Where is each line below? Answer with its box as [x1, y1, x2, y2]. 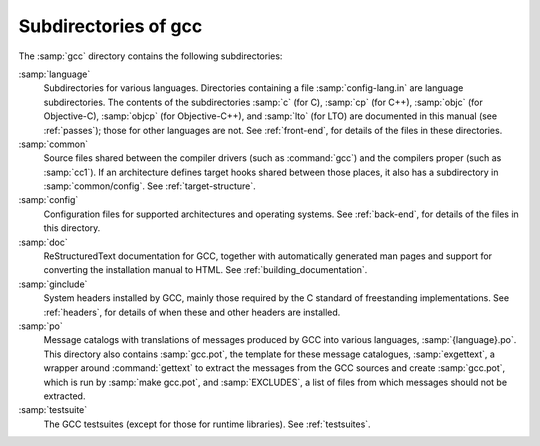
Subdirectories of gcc [18, 15, 203, 37]
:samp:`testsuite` [18, 404, 88, 416]
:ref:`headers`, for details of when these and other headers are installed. [43, 306, 341, 318]
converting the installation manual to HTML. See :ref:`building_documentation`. [43, 264, 368, 276]
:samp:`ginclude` [18, 278, 88, 290]
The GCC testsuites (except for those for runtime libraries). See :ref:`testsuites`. [43, 418, 371, 430]
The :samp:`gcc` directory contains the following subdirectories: [18, 50, 283, 62]
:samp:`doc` [18, 236, 69, 248]
